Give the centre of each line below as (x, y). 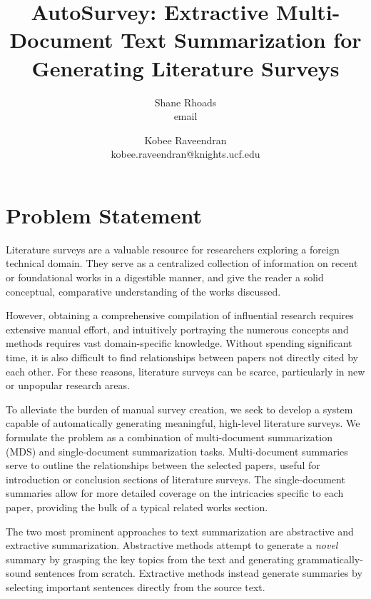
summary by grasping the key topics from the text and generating (150, 559)
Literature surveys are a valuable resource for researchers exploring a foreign (173, 249)
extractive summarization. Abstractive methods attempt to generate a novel (172, 545)
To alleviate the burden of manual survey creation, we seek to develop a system (179, 409)
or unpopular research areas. (68, 385)
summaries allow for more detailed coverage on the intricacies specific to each (175, 493)
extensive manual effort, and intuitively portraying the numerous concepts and (177, 329)
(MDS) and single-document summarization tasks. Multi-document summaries (177, 451)
